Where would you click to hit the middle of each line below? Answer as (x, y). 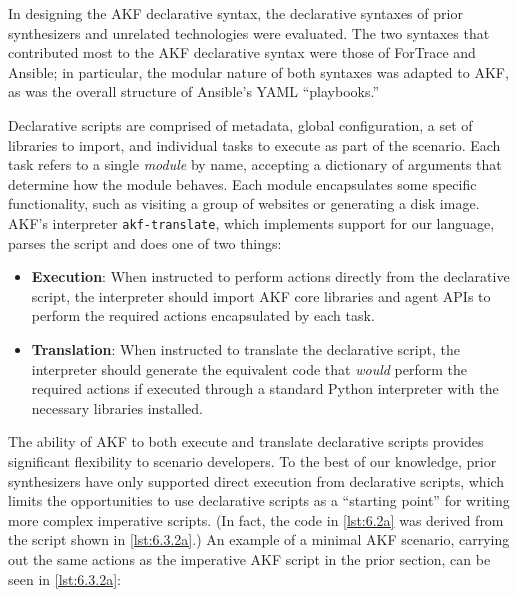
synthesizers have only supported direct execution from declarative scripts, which (256, 480)
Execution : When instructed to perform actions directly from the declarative (270, 276)
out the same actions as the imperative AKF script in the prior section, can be (249, 558)
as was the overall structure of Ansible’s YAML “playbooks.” (193, 91)
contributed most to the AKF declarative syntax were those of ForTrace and (242, 52)
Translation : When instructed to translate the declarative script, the (245, 348)
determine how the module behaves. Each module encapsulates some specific (242, 183)
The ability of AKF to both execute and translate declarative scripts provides (246, 441)
